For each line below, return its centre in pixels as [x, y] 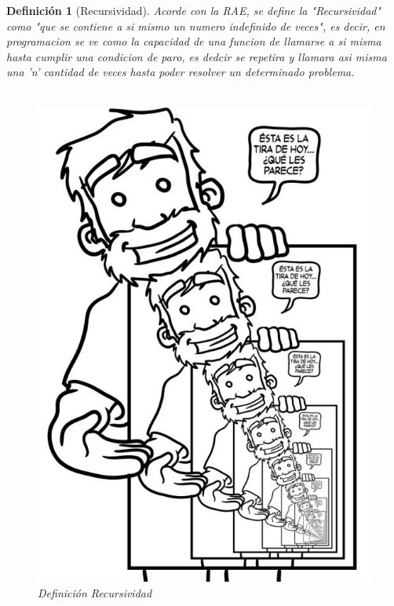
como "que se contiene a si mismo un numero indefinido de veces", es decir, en [196, 26]
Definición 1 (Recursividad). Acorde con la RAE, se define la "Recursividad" [194, 10]
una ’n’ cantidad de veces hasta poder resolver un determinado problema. [181, 72]
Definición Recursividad [95, 592]
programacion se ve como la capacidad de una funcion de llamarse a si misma [194, 41]
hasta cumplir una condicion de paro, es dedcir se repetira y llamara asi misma [197, 56]
